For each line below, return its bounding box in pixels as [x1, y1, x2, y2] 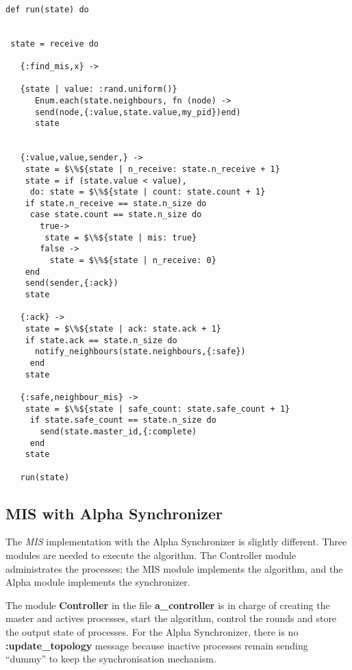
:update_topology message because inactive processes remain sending [5, 638, 308, 652]
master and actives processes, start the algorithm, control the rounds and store [5, 611, 337, 625]
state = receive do [10, 38, 99, 49]
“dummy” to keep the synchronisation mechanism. [5, 652, 216, 666]
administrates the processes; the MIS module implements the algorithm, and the [5, 561, 343, 575]
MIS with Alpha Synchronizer [5, 502, 223, 523]
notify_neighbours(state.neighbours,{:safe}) [34, 347, 246, 357]
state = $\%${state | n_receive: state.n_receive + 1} [25, 164, 280, 174]
